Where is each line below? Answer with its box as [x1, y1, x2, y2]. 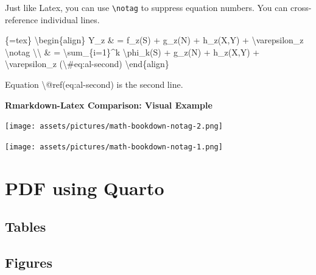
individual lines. [40, 13, 100, 26]
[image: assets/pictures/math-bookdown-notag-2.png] [5, 122, 223, 131]
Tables [5, 217, 46, 236]
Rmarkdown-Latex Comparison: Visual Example [5, 98, 212, 111]
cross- [290, 1, 312, 13]
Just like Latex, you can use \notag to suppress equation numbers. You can [5, 1, 288, 13]
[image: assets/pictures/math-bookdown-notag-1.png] [5, 142, 223, 151]
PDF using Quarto [5, 175, 164, 200]
